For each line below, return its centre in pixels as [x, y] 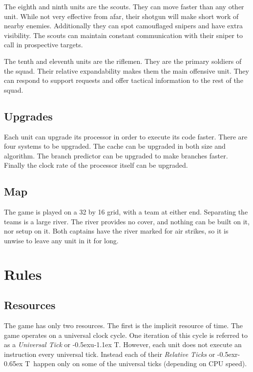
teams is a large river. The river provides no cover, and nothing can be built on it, [127, 221]
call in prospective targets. [43, 45]
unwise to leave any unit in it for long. [61, 240]
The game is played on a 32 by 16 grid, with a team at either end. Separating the [126, 212]
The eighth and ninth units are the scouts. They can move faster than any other [124, 6]
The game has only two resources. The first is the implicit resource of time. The [124, 325]
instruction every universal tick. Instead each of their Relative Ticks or [110, 354]
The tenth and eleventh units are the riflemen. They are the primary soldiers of [123, 61]
